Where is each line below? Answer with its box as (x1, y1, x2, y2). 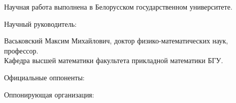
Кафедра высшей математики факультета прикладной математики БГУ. (4, 55, 223, 66)
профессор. (4, 45, 39, 56)
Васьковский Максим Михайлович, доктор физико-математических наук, (4, 35, 228, 46)
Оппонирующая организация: (4, 89, 94, 99)
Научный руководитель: (4, 18, 77, 29)
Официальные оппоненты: (4, 72, 85, 82)
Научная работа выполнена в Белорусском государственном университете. (4, 2, 232, 12)
